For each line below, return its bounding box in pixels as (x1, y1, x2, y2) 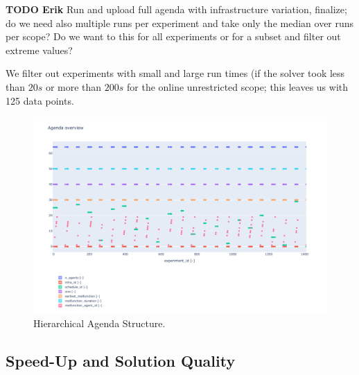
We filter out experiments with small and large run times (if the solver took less (6, 66, 345, 80)
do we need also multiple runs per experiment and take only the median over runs (6, 15, 354, 30)
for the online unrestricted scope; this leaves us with (127, 79, 349, 94)
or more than (45, 79, 102, 94)
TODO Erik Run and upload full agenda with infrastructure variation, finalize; (6, 2, 347, 16)
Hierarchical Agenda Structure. (33, 315, 166, 330)
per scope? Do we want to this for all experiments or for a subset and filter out (6, 29, 341, 44)
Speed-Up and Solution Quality (6, 349, 236, 371)
